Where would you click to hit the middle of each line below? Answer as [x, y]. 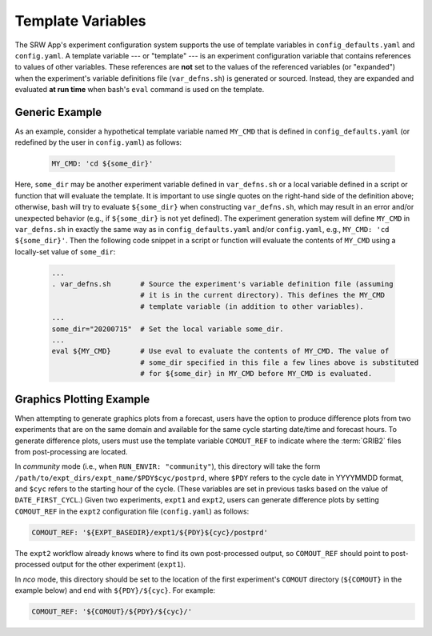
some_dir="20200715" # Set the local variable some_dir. [168, 329]
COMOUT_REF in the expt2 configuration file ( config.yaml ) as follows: [132, 511]
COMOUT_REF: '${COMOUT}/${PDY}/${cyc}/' [112, 611]
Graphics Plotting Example [82, 399]
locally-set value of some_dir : [65, 251]
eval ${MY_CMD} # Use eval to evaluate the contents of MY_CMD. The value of [220, 351]
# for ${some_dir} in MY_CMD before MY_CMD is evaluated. [256, 374]
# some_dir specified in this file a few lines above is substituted [280, 362]
